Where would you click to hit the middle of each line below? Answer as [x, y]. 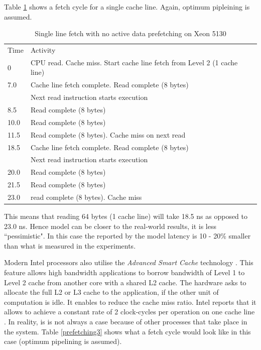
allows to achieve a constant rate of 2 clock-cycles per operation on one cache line [129, 312]
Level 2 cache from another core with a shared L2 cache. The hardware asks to [125, 282]
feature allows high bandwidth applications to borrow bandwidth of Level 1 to [124, 272]
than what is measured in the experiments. [70, 245]
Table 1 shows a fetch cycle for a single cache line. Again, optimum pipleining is [127, 7]
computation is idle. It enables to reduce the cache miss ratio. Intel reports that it [130, 302]
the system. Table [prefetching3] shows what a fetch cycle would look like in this [127, 331]
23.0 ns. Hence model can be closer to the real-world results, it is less [110, 226]
